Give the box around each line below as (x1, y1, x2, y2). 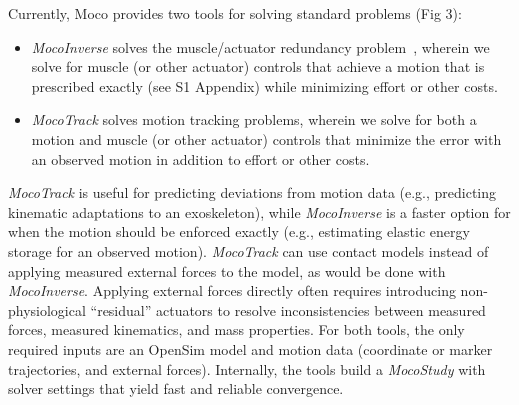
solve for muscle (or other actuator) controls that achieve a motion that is (31, 56, 485, 77)
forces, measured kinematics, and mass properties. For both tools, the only (8, 319, 465, 340)
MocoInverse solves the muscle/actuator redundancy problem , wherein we (31, 36, 490, 57)
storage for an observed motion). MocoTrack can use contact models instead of (8, 240, 489, 261)
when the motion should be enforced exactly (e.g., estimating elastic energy (8, 221, 470, 242)
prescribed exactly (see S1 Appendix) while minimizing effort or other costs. (31, 75, 498, 96)
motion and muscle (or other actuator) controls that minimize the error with (31, 128, 502, 149)
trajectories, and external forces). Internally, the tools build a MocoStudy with (8, 358, 486, 379)
